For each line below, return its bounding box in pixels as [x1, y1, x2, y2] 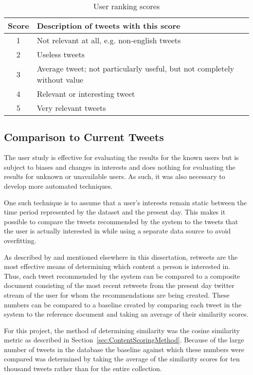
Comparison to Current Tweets [4, 129, 164, 144]
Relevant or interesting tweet [36, 88, 135, 99]
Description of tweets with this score [36, 20, 181, 31]
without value [36, 74, 84, 85]
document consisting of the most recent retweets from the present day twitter [4, 280, 235, 290]
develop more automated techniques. [4, 180, 113, 191]
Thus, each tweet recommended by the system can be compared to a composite [4, 270, 240, 281]
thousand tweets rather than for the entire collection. [4, 363, 162, 374]
